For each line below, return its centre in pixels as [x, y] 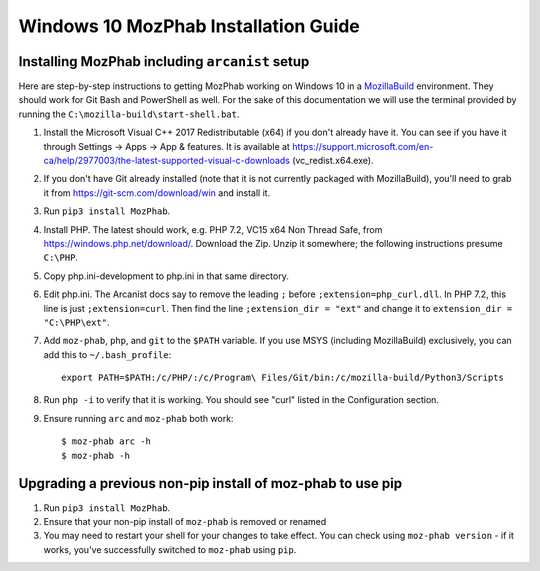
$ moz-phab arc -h [106, 441]
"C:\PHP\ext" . [76, 322]
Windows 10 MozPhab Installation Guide [189, 26]
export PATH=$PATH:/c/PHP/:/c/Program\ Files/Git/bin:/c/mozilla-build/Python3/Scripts [283, 378]
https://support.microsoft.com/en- [362, 146]
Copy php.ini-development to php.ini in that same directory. [166, 276]
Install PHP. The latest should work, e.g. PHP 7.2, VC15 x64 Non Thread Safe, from [213, 229]
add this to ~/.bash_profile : [107, 354]
